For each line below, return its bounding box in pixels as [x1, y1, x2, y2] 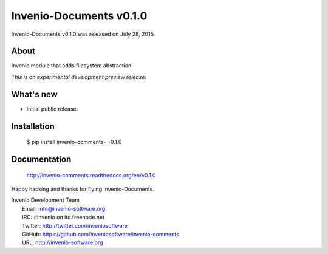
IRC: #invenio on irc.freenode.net [22, 213, 105, 221]
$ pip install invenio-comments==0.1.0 [26, 139, 122, 146]
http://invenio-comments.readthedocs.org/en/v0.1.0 [26, 171, 156, 179]
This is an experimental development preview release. [11, 73, 147, 80]
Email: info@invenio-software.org [22, 205, 106, 212]
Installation [11, 121, 55, 131]
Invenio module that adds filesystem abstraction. [11, 62, 133, 69]
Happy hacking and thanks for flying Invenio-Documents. [11, 185, 155, 193]
